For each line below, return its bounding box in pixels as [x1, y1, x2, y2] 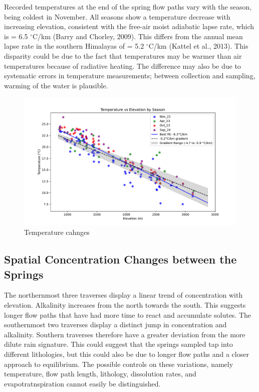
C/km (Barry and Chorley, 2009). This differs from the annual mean [33, 31, 243, 41]
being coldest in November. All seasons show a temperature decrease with [4, 11, 230, 22]
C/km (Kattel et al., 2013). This [148, 41, 248, 51]
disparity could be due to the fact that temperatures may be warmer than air [4, 50, 242, 61]
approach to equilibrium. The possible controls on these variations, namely [4, 358, 233, 369]
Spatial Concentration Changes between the [4, 251, 237, 267]
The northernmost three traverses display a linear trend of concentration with [4, 290, 243, 300]
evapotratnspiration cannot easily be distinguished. [4, 378, 161, 388]
